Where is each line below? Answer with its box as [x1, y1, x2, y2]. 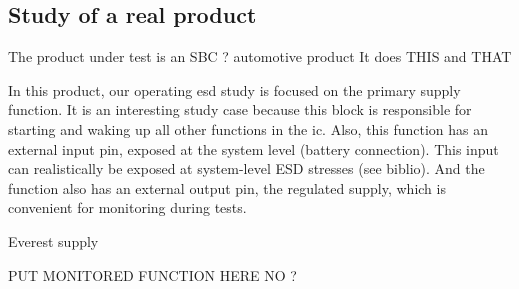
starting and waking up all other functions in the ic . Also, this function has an [8, 118, 489, 139]
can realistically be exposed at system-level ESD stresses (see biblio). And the [8, 158, 485, 179]
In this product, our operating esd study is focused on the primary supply [8, 79, 461, 100]
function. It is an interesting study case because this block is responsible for [8, 99, 472, 120]
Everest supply [8, 230, 99, 251]
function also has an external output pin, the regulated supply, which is [8, 177, 446, 198]
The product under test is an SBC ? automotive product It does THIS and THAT [8, 46, 512, 67]
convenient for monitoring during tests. [8, 197, 247, 218]
